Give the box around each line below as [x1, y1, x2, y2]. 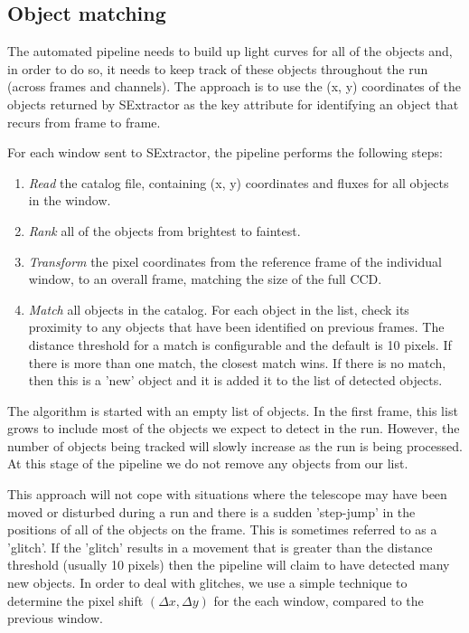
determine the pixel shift [7, 590, 144, 609]
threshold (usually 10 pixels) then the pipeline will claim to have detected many [7, 555, 450, 574]
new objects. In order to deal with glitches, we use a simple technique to [7, 573, 408, 592]
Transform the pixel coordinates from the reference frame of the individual [28, 251, 442, 270]
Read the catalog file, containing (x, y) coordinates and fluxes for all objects [28, 173, 449, 192]
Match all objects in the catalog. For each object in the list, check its [28, 299, 409, 318]
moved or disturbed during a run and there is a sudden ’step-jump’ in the [7, 502, 416, 521]
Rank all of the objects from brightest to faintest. [28, 221, 301, 240]
